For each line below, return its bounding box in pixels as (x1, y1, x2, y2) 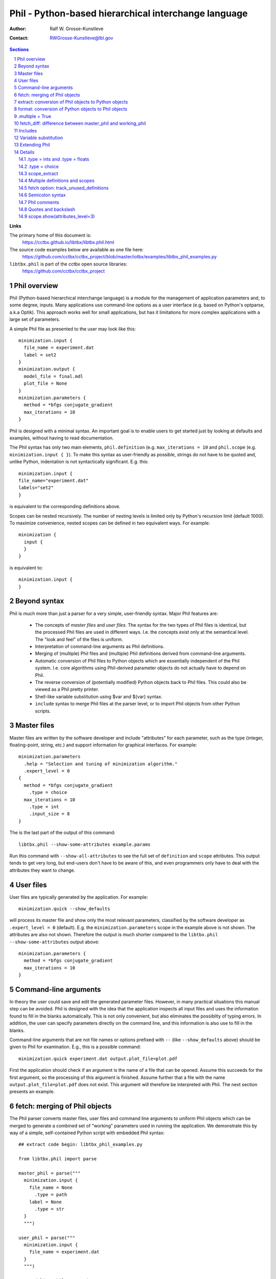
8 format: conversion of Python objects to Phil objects (14, 106, 128, 112)
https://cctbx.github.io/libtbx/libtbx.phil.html (22, 239, 114, 246)
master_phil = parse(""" (18, 1171, 81, 1176)
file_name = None (29, 1184, 73, 1190)
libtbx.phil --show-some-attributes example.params (18, 842, 151, 847)
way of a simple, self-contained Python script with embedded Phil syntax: (9, 1130, 165, 1136)
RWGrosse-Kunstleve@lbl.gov (50, 35, 113, 41)
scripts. (35, 708, 51, 714)
